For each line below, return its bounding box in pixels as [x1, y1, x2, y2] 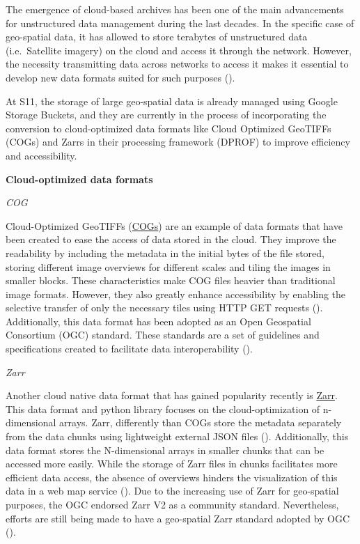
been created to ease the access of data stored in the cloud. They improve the [6, 232, 336, 247]
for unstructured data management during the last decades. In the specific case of [6, 15, 354, 30]
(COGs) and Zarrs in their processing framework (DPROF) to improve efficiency [6, 134, 350, 149]
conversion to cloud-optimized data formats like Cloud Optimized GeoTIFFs [6, 121, 331, 135]
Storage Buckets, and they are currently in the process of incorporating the [6, 107, 327, 122]
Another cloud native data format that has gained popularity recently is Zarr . [6, 388, 338, 403]
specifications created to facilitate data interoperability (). [6, 341, 253, 356]
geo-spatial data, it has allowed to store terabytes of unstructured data [6, 29, 308, 44]
